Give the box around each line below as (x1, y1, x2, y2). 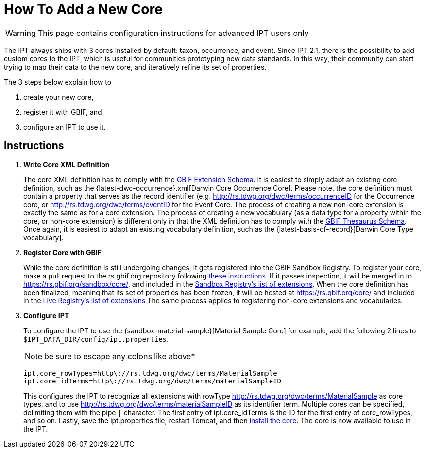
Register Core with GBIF (23, 248, 102, 257)
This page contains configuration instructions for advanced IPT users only (37, 28, 309, 38)
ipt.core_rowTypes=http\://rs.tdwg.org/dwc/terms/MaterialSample (23, 369, 277, 377)
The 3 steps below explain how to (4, 77, 112, 86)
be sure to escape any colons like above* (44, 351, 195, 361)
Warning (5, 28, 36, 38)
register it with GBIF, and (23, 107, 102, 116)
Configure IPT (23, 311, 69, 320)
